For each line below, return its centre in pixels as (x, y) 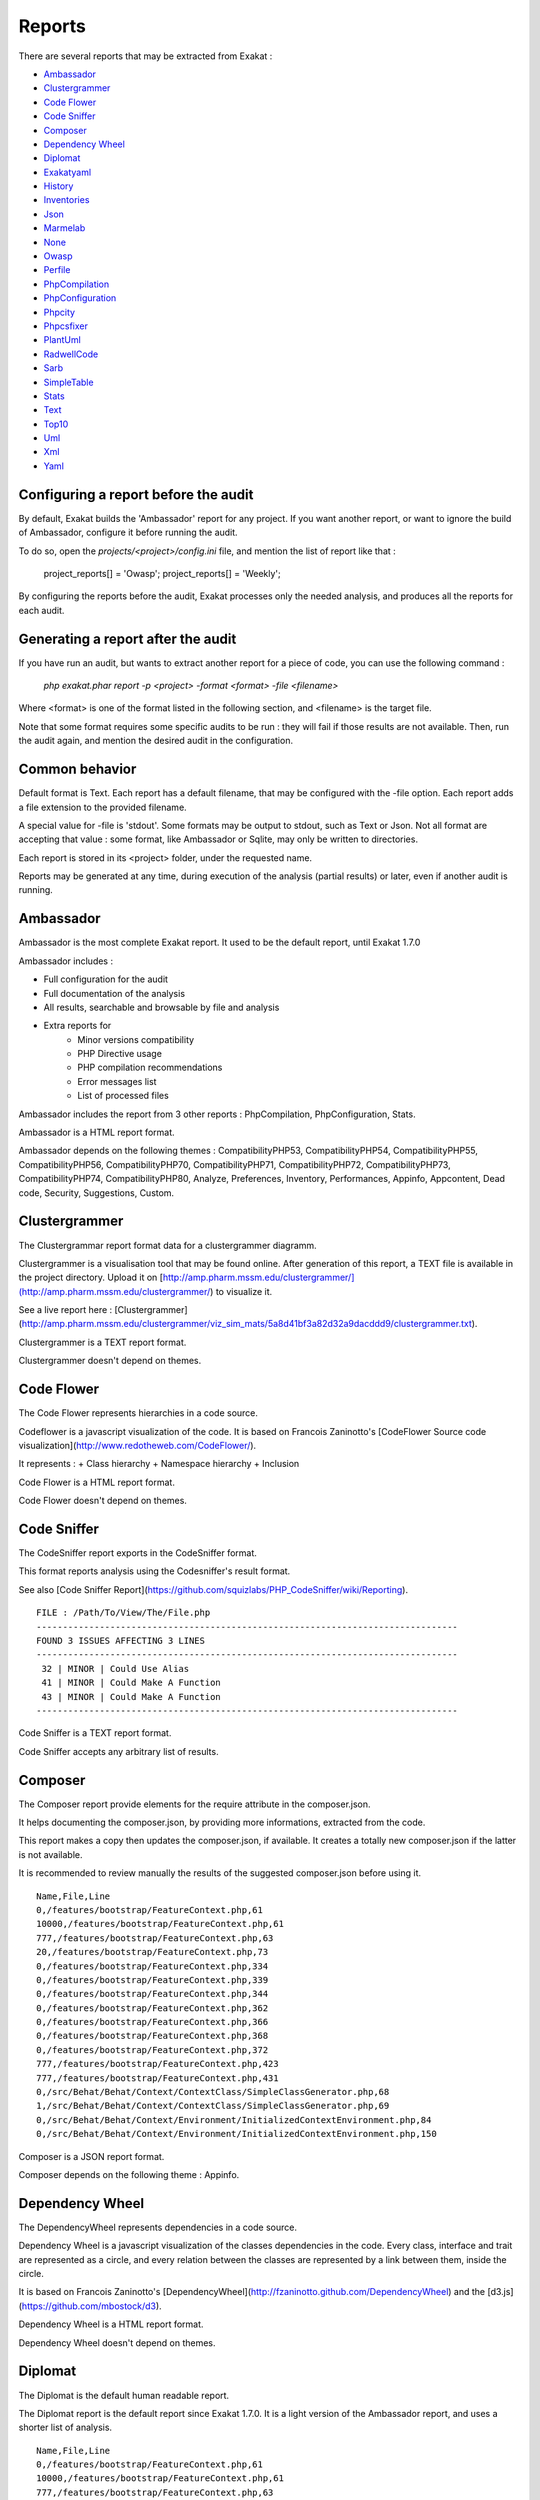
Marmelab (64, 228)
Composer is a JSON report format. (91, 2156)
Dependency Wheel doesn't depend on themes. (117, 2342)
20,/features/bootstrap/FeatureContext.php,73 (152, 1952)
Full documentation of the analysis (114, 993)
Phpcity (59, 312)
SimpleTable (68, 382)
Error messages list (117, 1081)
